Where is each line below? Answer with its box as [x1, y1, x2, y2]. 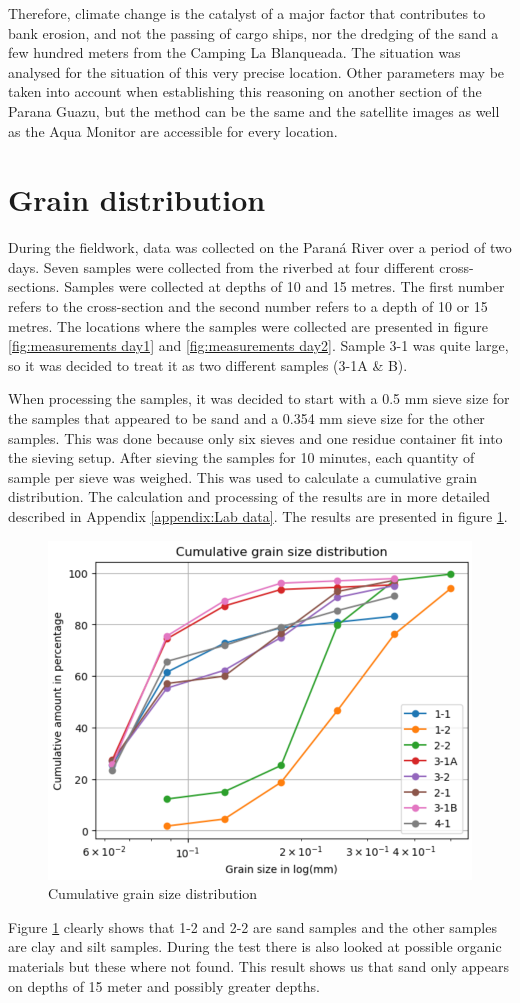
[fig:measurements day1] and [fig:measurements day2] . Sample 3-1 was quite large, [8, 335, 509, 356]
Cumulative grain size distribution [48, 883, 258, 904]
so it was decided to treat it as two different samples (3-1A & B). [8, 354, 408, 375]
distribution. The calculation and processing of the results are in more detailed [8, 486, 491, 507]
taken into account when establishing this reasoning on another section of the [8, 81, 482, 102]
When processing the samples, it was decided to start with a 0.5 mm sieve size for [8, 388, 510, 409]
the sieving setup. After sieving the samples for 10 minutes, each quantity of [8, 447, 475, 468]
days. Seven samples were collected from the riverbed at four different [8, 256, 435, 277]
